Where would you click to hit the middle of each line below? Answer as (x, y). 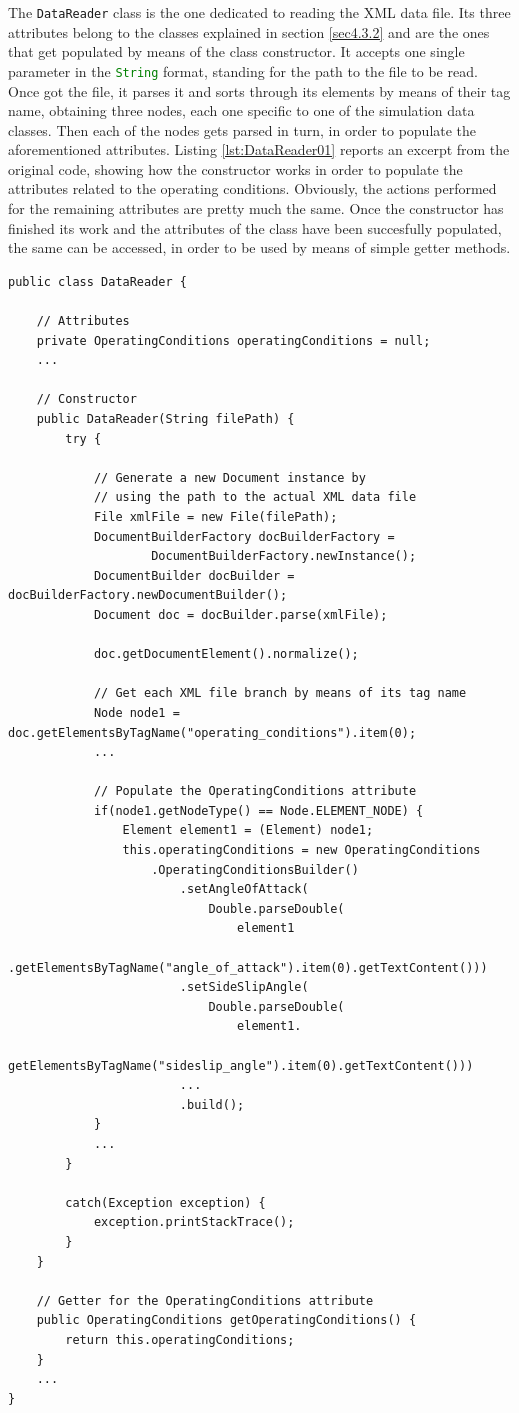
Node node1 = (136, 712)
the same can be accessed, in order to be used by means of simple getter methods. (259, 247)
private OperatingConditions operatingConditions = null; (233, 340)
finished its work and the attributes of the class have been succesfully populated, (255, 227)
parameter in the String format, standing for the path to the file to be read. (243, 70)
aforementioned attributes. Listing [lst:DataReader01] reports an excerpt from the (259, 149)
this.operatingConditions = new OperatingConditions (301, 850)
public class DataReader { (97, 281)
